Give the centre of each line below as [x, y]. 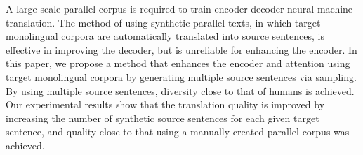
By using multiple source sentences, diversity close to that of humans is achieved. [180, 90]
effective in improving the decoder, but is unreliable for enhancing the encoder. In [181, 49]
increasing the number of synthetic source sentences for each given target [163, 118]
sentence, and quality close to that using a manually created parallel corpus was [178, 132]
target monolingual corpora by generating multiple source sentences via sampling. [181, 76]
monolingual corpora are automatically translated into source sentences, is [165, 36]
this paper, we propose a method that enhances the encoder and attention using [178, 63]
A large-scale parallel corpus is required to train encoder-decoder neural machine [179, 8]
